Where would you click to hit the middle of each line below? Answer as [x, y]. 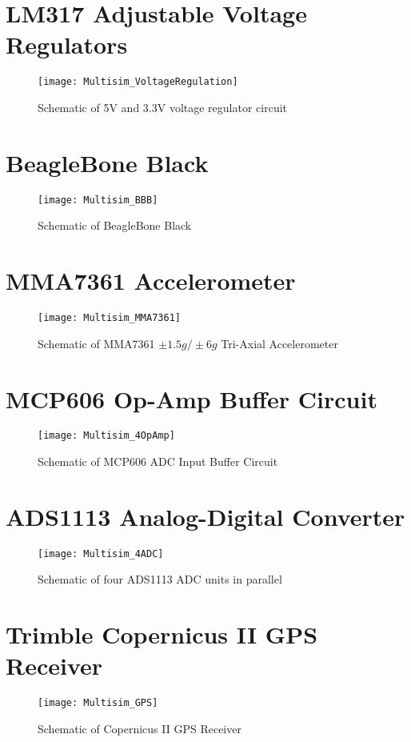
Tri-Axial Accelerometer [279, 343]
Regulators [67, 44]
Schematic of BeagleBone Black [115, 225]
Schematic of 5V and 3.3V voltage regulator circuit [163, 107]
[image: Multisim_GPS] [98, 703]
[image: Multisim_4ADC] [101, 553]
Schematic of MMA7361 [96, 343]
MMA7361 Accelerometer [151, 281]
